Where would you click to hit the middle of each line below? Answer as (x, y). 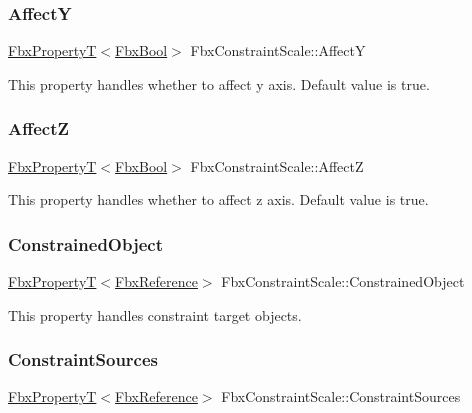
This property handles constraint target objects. (155, 314)
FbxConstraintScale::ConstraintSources (341, 396)
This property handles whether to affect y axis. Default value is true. (219, 83)
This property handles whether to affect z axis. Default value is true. (218, 199)
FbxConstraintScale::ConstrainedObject (343, 281)
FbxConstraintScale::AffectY (278, 50)
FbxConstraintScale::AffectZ (277, 165)
